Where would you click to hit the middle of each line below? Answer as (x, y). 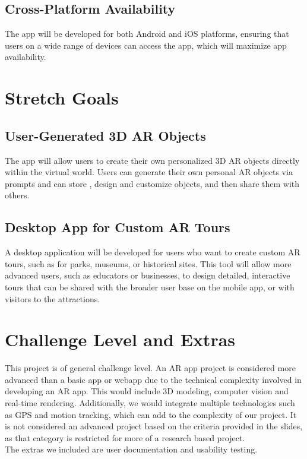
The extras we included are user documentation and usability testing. (131, 449)
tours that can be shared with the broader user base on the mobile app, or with (150, 287)
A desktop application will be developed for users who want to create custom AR (153, 252)
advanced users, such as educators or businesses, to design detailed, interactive (148, 275)
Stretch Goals (62, 98)
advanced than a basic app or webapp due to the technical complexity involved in (153, 379)
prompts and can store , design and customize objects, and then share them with (152, 183)
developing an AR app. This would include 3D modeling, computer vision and (147, 391)
